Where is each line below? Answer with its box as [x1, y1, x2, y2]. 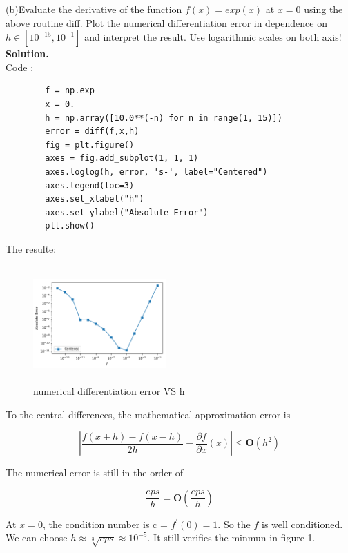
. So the [217, 516, 251, 531]
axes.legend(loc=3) [45, 180, 135, 191]
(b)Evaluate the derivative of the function [6, 2, 182, 16]
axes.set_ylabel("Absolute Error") [45, 207, 209, 217]
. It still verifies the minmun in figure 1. [147, 530, 316, 545]
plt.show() [45, 221, 95, 231]
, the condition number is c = [42, 516, 168, 531]
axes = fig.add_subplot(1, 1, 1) [45, 153, 199, 164]
